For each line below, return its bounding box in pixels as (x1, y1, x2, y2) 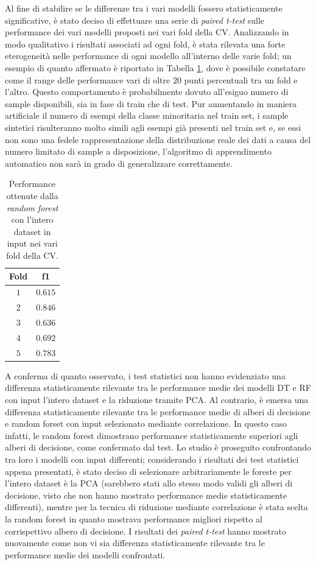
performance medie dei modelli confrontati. (5, 548, 166, 561)
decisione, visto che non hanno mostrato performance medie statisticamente (5, 488, 287, 501)
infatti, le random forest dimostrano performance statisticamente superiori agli (5, 429, 298, 441)
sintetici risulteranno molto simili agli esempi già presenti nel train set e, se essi (5, 121, 301, 133)
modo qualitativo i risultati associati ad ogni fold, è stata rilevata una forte (5, 37, 286, 50)
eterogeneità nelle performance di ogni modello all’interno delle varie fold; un (5, 49, 292, 62)
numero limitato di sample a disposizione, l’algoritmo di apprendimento (5, 145, 272, 158)
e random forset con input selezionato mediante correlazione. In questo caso (5, 417, 287, 430)
